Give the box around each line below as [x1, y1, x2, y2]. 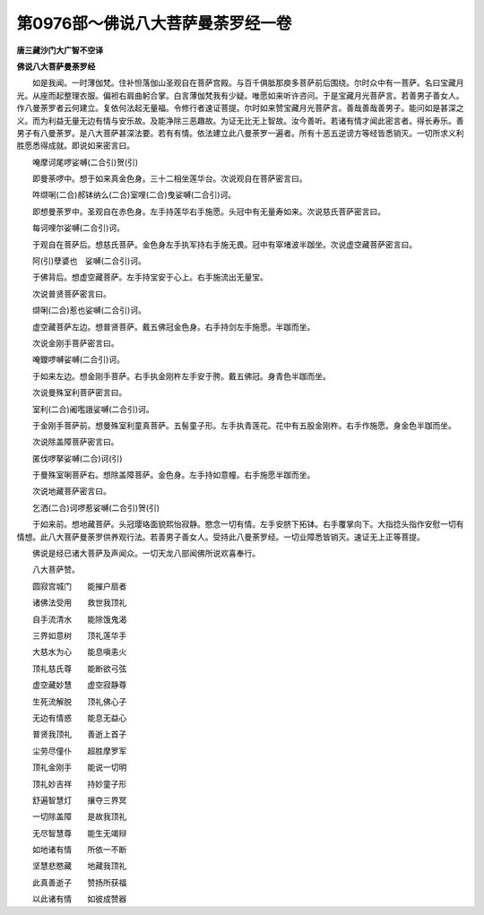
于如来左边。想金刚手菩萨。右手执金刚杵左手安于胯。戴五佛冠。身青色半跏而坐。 [31, 370, 331, 381]
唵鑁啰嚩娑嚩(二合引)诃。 [31, 354, 125, 365]
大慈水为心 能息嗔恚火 [31, 646, 127, 658]
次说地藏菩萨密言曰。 [31, 486, 111, 496]
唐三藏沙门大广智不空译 [16, 45, 103, 56]
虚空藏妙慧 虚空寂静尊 [31, 679, 127, 690]
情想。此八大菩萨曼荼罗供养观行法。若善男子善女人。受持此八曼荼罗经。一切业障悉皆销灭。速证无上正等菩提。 [16, 531, 425, 542]
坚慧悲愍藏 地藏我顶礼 [31, 860, 127, 871]
